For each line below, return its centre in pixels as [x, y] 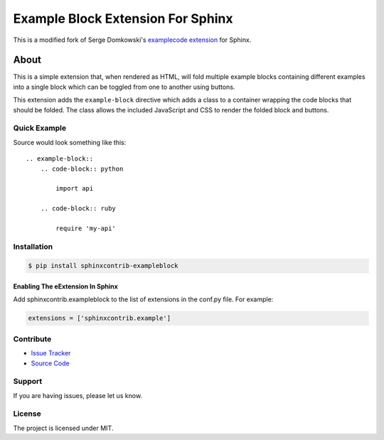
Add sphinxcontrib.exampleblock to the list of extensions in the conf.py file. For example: [143, 299]
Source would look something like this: [70, 142]
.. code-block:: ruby [78, 209]
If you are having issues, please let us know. [78, 395]
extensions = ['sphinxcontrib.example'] [99, 318]
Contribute [32, 339]
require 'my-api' [86, 228]
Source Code [50, 363]
